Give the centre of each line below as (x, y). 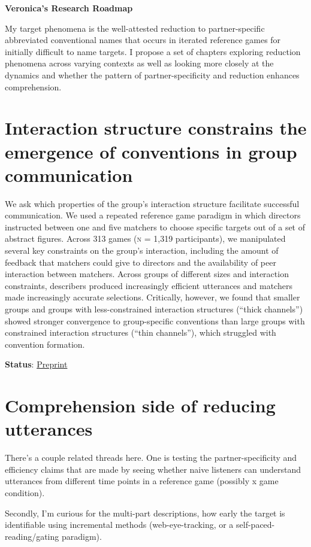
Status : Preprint (36, 364)
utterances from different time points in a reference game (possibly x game (142, 481)
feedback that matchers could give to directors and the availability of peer (141, 262)
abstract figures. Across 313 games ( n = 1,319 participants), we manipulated (145, 238)
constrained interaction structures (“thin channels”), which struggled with (141, 332)
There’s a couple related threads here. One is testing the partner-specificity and (151, 458)
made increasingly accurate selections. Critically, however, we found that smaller (153, 297)
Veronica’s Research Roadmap (69, 8)
